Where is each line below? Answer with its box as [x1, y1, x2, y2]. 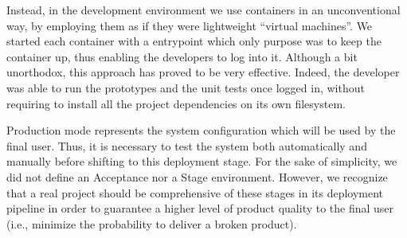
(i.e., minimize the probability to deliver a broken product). [6, 215, 297, 232]
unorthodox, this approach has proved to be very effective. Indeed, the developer [6, 64, 400, 80]
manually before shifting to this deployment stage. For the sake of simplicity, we [6, 153, 397, 170]
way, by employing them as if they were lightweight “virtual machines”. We [6, 17, 373, 33]
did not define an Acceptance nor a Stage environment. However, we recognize [6, 168, 388, 185]
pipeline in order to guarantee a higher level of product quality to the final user [6, 200, 394, 217]
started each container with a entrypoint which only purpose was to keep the [6, 33, 382, 49]
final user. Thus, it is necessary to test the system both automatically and [6, 137, 367, 154]
